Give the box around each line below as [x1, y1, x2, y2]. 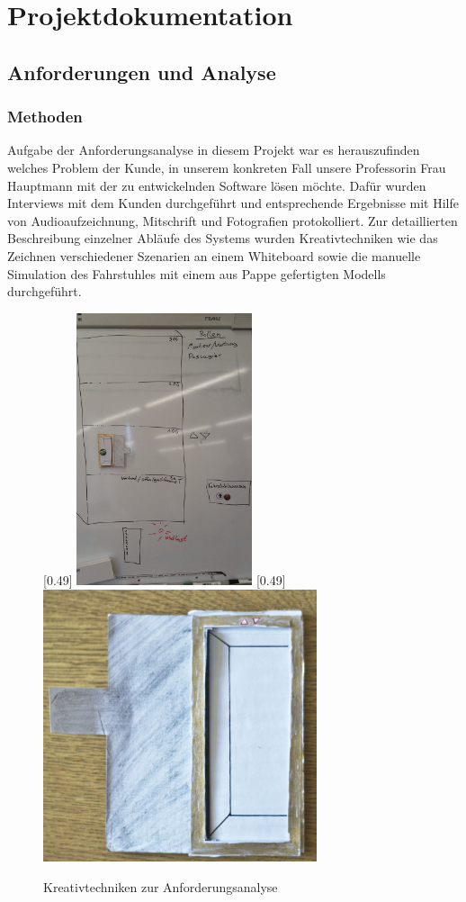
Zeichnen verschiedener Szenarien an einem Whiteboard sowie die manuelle [7, 246, 421, 265]
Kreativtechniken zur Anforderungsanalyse [43, 877, 278, 896]
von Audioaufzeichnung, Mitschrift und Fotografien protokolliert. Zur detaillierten [7, 211, 458, 230]
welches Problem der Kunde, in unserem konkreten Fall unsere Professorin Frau [7, 158, 446, 176]
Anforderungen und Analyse [7, 58, 276, 86]
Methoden [7, 105, 83, 128]
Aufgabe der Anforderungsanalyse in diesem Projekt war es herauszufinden [7, 140, 420, 159]
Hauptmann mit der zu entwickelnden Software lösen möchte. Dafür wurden [7, 176, 426, 194]
